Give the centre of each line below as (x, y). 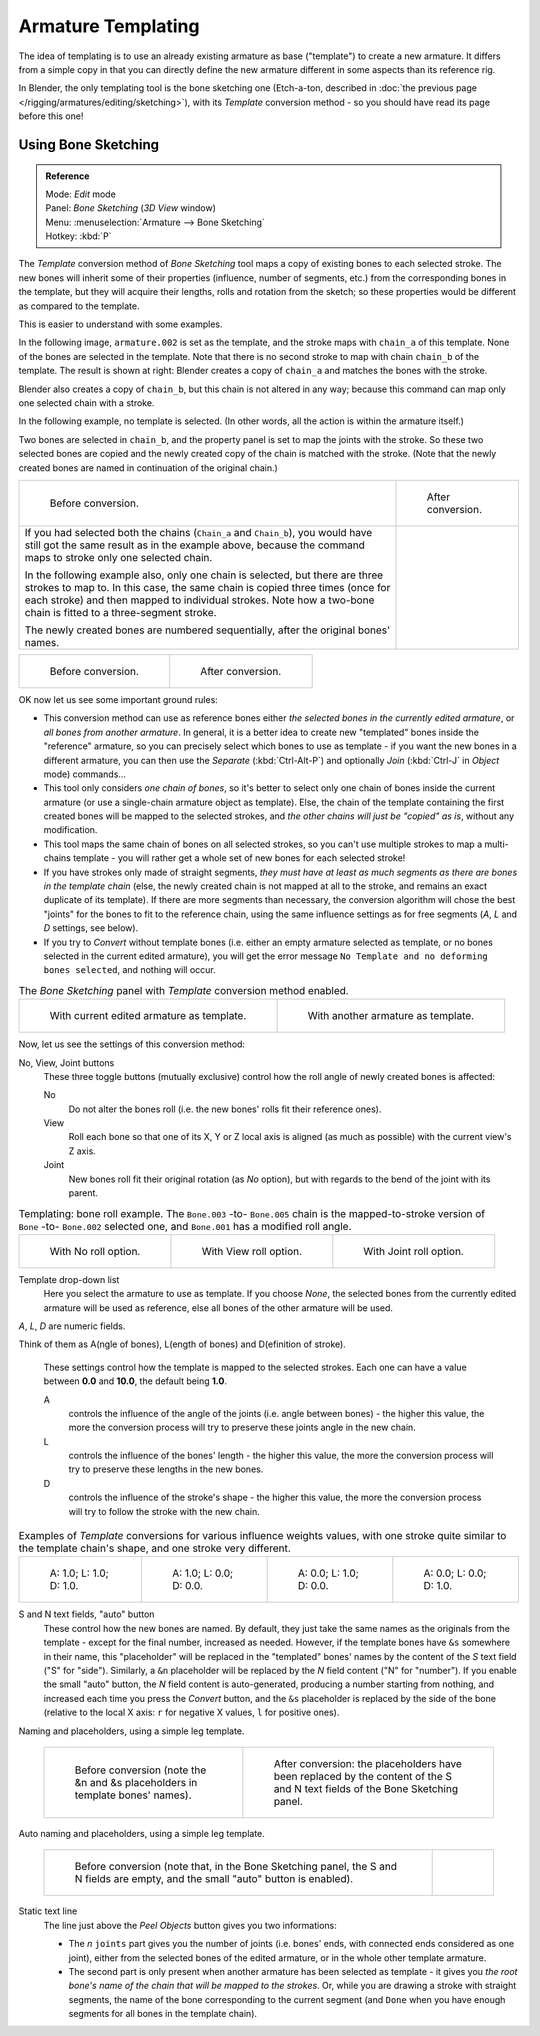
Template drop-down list (69, 1279)
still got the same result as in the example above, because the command (194, 545)
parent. (83, 1193)
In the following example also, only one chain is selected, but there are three (204, 575)
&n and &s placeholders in (136, 1782)
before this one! (51, 116)
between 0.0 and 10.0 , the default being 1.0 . (135, 1381)
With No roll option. (95, 1251)
